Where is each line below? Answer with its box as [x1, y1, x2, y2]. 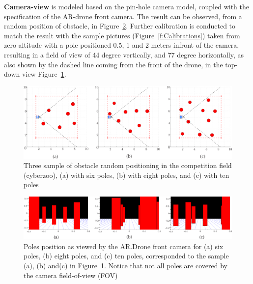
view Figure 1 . [22, 69, 66, 79]
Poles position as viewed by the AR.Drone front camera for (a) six [24, 241, 224, 251]
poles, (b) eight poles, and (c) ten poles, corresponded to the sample [24, 251, 229, 261]
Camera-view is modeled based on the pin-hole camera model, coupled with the [4, 1, 250, 11]
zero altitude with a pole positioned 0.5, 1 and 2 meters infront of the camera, [4, 40, 239, 50]
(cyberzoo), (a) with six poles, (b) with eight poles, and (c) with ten [24, 170, 229, 180]
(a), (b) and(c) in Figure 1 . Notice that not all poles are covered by [24, 260, 227, 271]
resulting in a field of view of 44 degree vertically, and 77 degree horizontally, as [4, 49, 244, 59]
